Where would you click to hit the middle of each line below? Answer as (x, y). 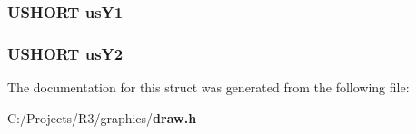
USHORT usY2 (65, 53)
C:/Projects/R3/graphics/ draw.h (102, 117)
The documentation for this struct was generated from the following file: (208, 87)
